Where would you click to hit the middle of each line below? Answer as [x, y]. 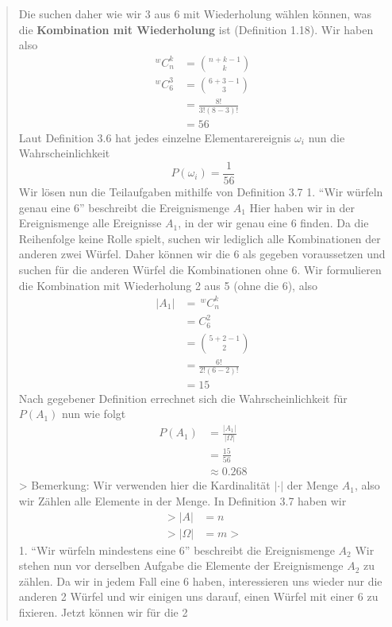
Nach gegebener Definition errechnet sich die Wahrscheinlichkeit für [183, 398]
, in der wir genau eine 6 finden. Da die [273, 223]
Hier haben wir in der [302, 207]
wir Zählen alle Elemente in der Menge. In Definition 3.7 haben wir [183, 500]
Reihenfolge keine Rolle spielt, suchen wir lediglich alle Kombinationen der [200, 238]
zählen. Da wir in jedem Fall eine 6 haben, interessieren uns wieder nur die [200, 581]
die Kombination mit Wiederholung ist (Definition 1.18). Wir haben [196, 29]
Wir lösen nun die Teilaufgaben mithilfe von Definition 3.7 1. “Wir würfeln [201, 191]
